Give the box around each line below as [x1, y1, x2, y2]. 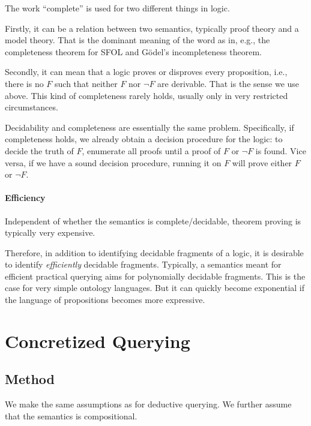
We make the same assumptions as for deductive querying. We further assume [5, 398, 292, 410]
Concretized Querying [5, 328, 190, 353]
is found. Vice [255, 144, 306, 157]
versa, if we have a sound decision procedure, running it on [5, 156, 222, 169]
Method [5, 370, 55, 388]
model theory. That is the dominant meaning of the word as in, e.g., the [5, 34, 270, 46]
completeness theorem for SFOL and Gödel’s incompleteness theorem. [5, 45, 262, 58]
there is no [5, 77, 44, 89]
